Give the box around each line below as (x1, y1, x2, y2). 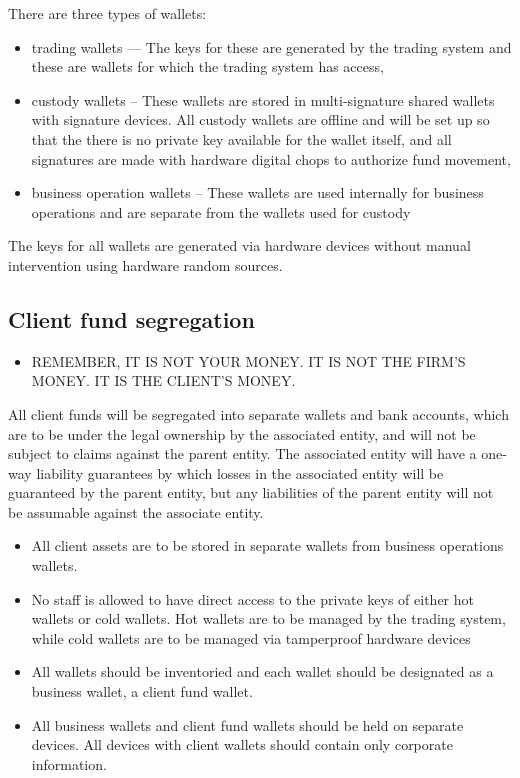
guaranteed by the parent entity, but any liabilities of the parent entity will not (8, 482, 494, 503)
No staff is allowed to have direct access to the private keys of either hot (31, 588, 474, 609)
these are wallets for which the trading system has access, (31, 56, 384, 77)
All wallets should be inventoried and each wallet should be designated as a (31, 661, 494, 682)
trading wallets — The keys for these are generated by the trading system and (31, 36, 512, 57)
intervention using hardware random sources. (8, 254, 283, 275)
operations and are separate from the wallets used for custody (31, 201, 411, 222)
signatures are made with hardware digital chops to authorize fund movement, (31, 148, 511, 169)
